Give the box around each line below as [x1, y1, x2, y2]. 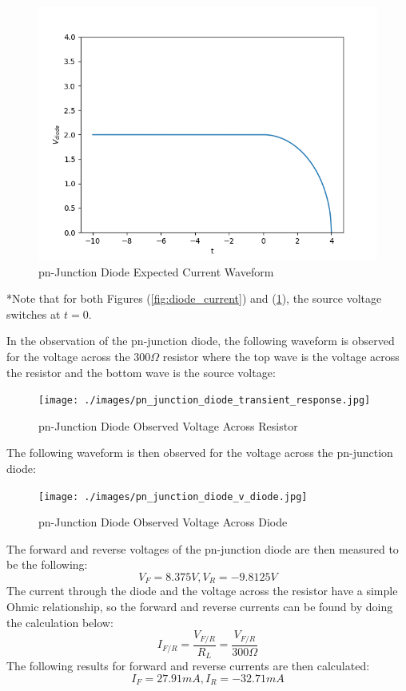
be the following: [6, 556, 88, 573]
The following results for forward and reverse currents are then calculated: [6, 657, 370, 674]
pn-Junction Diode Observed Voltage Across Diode [38, 514, 288, 530]
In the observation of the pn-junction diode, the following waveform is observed [6, 332, 395, 349]
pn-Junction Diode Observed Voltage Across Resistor [38, 417, 298, 434]
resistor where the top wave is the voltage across [162, 347, 400, 364]
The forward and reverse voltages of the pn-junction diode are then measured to [6, 540, 399, 557]
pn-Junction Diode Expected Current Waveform [38, 263, 274, 280]
